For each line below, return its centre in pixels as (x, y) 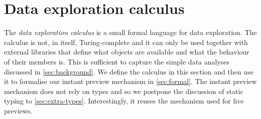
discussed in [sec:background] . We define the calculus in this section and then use (129, 71)
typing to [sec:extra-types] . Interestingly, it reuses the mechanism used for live (124, 101)
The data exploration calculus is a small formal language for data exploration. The (130, 32)
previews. (18, 110)
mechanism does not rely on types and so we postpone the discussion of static (124, 91)
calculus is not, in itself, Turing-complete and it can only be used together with (126, 42)
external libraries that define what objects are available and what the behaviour (127, 52)
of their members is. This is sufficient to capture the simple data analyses (117, 61)
